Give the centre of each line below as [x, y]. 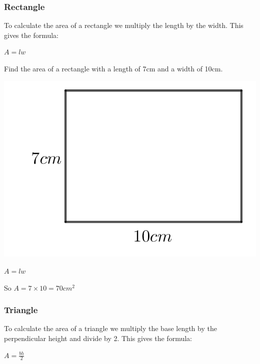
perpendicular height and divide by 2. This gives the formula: [98, 338]
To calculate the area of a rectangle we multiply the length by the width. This [124, 25]
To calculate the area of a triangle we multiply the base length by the [110, 328]
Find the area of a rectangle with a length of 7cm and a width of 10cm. [113, 68]
